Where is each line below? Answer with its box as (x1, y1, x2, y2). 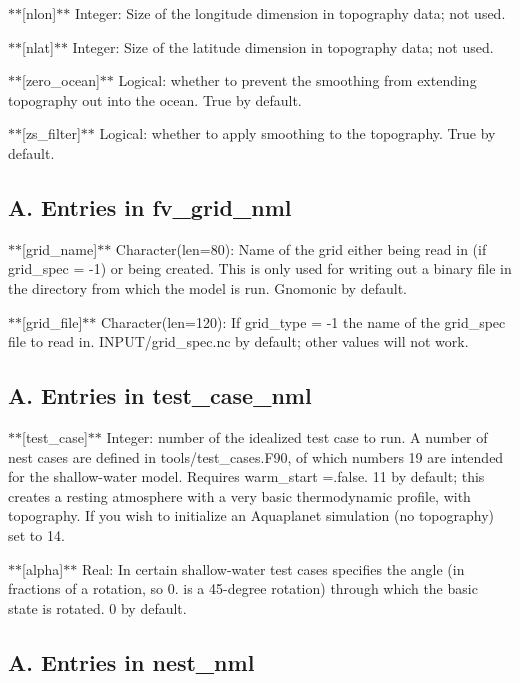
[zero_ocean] (22, 70, 100, 91)
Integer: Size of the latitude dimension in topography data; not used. (72, 36, 494, 57)
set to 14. (8, 524, 65, 545)
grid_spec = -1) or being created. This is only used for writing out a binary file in (8, 258, 512, 279)
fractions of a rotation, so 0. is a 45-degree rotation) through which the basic (8, 578, 478, 599)
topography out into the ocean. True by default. (8, 89, 302, 110)
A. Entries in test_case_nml (8, 380, 312, 411)
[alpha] (22, 558, 64, 579)
